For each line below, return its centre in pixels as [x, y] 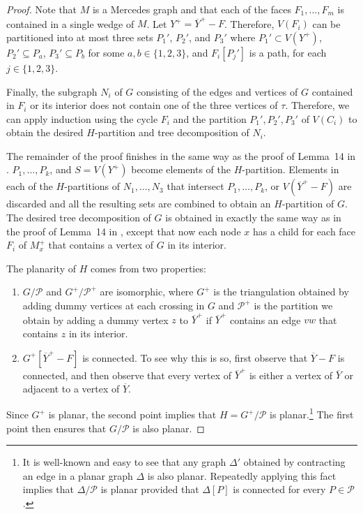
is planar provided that [150, 489]
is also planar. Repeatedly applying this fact [242, 475]
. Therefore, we [317, 105]
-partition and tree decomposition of [172, 132]
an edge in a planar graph [78, 475]
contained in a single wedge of [70, 23]
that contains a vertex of [101, 245]
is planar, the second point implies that [132, 414]
